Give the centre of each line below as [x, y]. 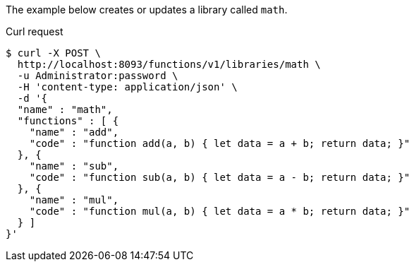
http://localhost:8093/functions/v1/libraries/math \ [169, 64]
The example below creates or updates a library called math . [147, 10]
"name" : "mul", [74, 200]
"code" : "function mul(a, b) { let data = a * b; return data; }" [220, 211]
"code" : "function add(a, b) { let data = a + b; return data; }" [220, 143]
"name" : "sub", [74, 166]
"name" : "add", [74, 132]
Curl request [35, 31]
